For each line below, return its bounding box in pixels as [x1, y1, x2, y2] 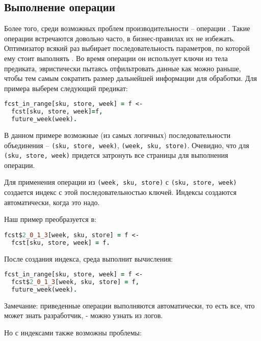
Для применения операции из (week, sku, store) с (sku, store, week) [4, 177, 237, 187]
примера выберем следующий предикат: [4, 82, 128, 93]
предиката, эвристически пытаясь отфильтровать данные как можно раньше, [4, 63, 241, 73]
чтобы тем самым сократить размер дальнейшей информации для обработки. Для [4, 73, 257, 83]
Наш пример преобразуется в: [4, 214, 96, 224]
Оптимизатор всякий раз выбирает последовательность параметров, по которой [4, 43, 250, 53]
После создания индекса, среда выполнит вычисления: [4, 253, 173, 264]
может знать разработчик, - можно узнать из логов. [4, 310, 163, 321]
